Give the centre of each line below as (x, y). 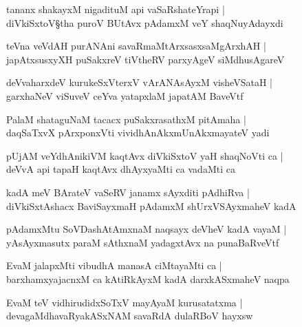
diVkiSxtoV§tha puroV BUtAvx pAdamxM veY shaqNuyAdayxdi (145, 22)
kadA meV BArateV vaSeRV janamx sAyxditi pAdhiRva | (128, 192)
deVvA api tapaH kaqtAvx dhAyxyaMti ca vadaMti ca (121, 169)
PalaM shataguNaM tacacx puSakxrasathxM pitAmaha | (126, 119)
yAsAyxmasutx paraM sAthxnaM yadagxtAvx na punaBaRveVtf (143, 242)
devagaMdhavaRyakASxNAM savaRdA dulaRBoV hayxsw (130, 316)
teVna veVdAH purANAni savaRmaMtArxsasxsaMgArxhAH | (136, 46)
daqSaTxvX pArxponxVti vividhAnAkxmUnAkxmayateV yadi (138, 133)
